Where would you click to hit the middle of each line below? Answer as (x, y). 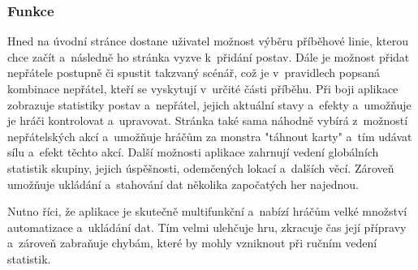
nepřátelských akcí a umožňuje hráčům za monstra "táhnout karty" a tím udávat (210, 136)
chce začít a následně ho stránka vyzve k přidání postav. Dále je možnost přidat (209, 56)
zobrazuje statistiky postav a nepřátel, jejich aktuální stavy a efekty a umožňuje (209, 104)
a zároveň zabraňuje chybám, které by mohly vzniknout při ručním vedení (192, 243)
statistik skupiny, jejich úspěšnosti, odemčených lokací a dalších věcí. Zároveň (201, 167)
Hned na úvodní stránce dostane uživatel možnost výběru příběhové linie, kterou (208, 41)
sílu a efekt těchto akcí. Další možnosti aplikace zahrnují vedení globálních (193, 152)
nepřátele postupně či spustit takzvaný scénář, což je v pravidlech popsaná (194, 73)
